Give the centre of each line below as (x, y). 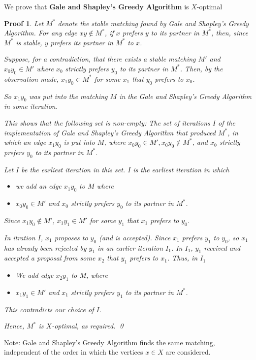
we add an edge (38, 186)
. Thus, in (182, 258)
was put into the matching (68, 96)
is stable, (29, 42)
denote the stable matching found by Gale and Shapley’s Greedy (153, 23)
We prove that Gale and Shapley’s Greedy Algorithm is (96, 6)
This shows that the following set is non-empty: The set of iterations (107, 122)
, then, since (230, 33)
